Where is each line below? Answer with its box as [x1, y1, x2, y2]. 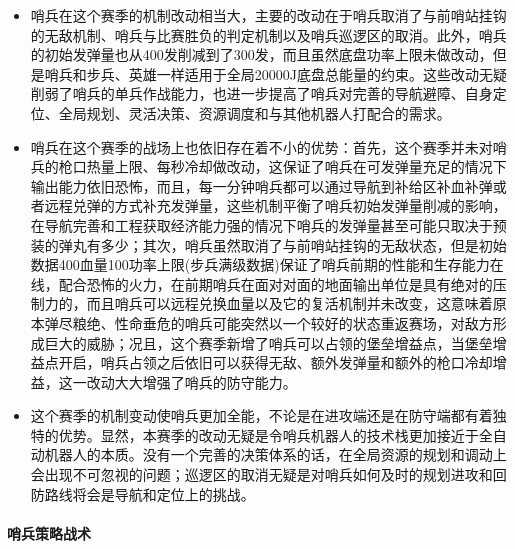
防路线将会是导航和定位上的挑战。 [30, 483, 255, 504]
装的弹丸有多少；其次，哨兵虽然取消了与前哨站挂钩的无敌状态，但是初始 [30, 234, 507, 255]
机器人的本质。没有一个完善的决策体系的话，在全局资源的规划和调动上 [44, 444, 507, 465]
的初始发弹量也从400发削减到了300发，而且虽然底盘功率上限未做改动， [30, 44, 493, 65]
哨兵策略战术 [7, 522, 91, 543]
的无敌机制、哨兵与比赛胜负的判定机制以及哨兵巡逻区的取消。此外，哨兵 [30, 24, 507, 45]
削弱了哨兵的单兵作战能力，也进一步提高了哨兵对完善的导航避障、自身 [30, 83, 493, 104]
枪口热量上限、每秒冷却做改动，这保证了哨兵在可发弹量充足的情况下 [58, 156, 507, 177]
